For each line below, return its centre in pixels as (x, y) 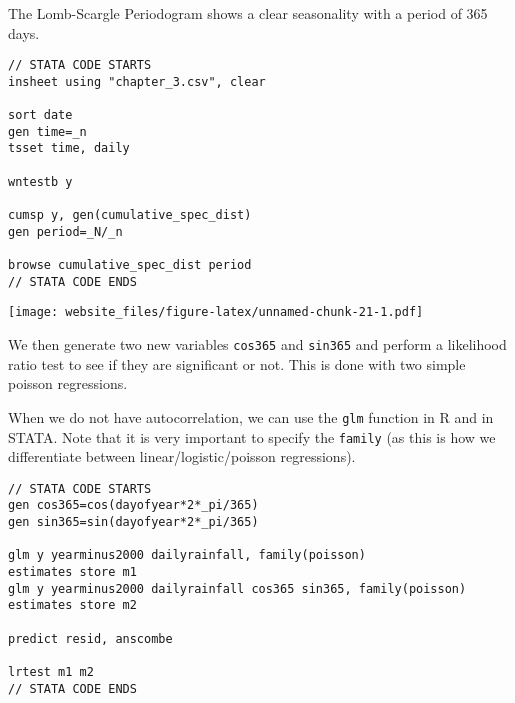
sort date (40, 115)
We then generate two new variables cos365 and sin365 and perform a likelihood (257, 344)
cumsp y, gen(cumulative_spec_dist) (130, 215)
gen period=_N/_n (65, 231)
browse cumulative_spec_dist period (130, 265)
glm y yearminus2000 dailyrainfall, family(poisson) (187, 555)
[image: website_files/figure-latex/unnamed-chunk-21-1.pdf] (216, 312)
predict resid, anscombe (90, 638)
